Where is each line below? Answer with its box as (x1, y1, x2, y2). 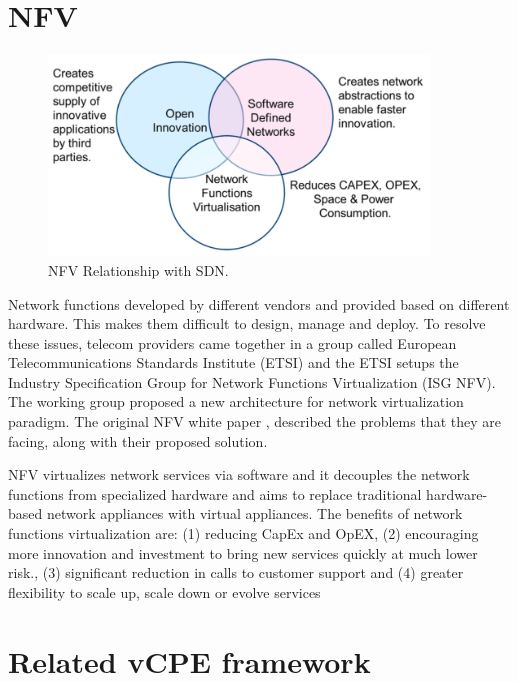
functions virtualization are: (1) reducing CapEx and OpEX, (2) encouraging (8, 523, 479, 544)
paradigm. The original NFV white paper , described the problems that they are (8, 411, 501, 432)
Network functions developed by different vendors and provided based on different (8, 293, 510, 314)
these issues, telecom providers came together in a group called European (8, 332, 457, 353)
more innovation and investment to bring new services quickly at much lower (8, 542, 478, 563)
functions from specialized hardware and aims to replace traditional (8, 483, 422, 504)
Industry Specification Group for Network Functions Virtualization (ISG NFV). (8, 371, 496, 392)
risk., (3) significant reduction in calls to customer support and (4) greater (8, 562, 464, 583)
